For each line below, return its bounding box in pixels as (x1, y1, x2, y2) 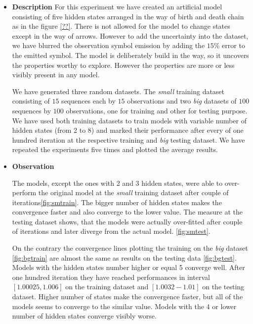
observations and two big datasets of (127, 96, 237, 106)
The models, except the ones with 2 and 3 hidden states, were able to (12, 177, 223, 188)
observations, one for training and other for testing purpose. (66, 105, 248, 115)
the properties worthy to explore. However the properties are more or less (12, 59, 235, 70)
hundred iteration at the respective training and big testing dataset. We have (12, 134, 245, 145)
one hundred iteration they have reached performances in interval (12, 271, 210, 282)
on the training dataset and (65, 281, 149, 292)
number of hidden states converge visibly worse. (12, 311, 157, 321)
